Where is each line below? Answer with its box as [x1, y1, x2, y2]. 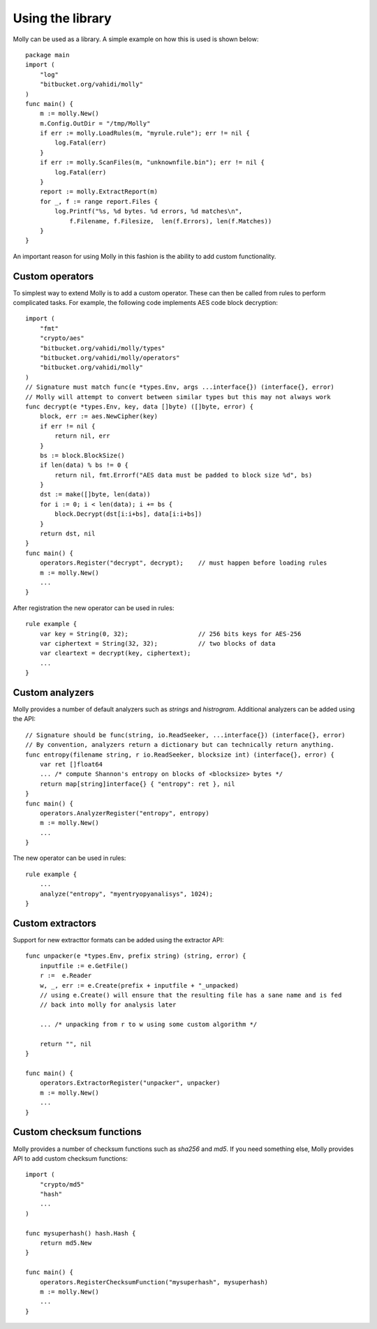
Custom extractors [13, 917, 97, 929]
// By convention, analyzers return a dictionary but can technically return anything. [25, 741, 335, 749]
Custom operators [13, 270, 94, 282]
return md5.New [39, 1239, 92, 1247]
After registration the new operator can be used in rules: [13, 604, 175, 612]
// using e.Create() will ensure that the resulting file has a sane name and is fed [39, 991, 342, 999]
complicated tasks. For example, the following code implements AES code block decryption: [13, 299, 279, 307]
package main [25, 51, 70, 59]
